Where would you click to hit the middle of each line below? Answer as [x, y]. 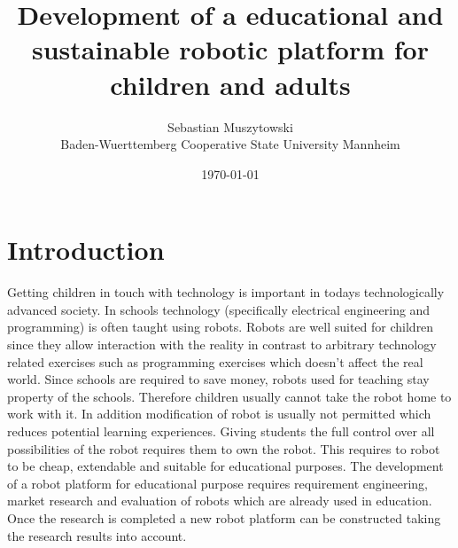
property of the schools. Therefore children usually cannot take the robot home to [229, 396]
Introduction [86, 250]
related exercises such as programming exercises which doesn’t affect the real [215, 361]
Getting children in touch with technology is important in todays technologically [226, 292]
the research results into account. [97, 535]
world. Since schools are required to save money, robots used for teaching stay [218, 379]
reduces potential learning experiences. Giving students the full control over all [221, 431]
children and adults [230, 84]
